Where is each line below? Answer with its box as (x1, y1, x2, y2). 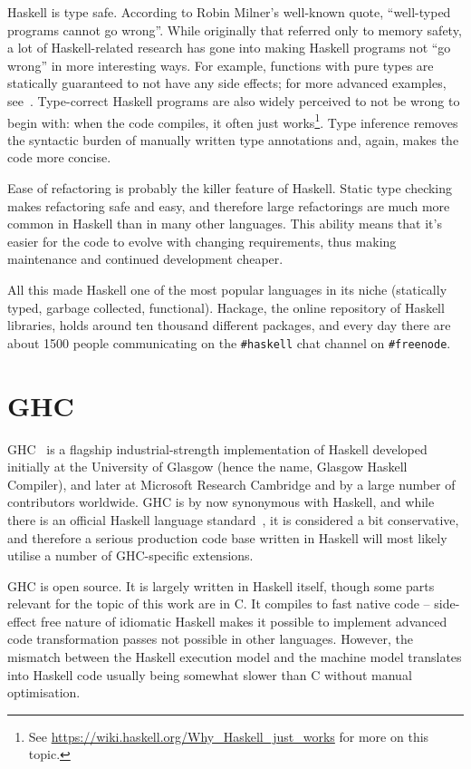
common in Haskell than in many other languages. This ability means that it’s (7, 214, 442, 233)
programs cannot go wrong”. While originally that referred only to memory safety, (7, 20, 462, 39)
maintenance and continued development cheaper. (7, 249, 284, 268)
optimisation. (7, 683, 81, 702)
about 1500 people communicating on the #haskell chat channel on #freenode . (7, 333, 451, 352)
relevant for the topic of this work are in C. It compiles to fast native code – (7, 594, 430, 613)
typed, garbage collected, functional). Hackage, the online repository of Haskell (7, 297, 445, 316)
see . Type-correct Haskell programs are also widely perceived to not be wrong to (7, 91, 460, 110)
